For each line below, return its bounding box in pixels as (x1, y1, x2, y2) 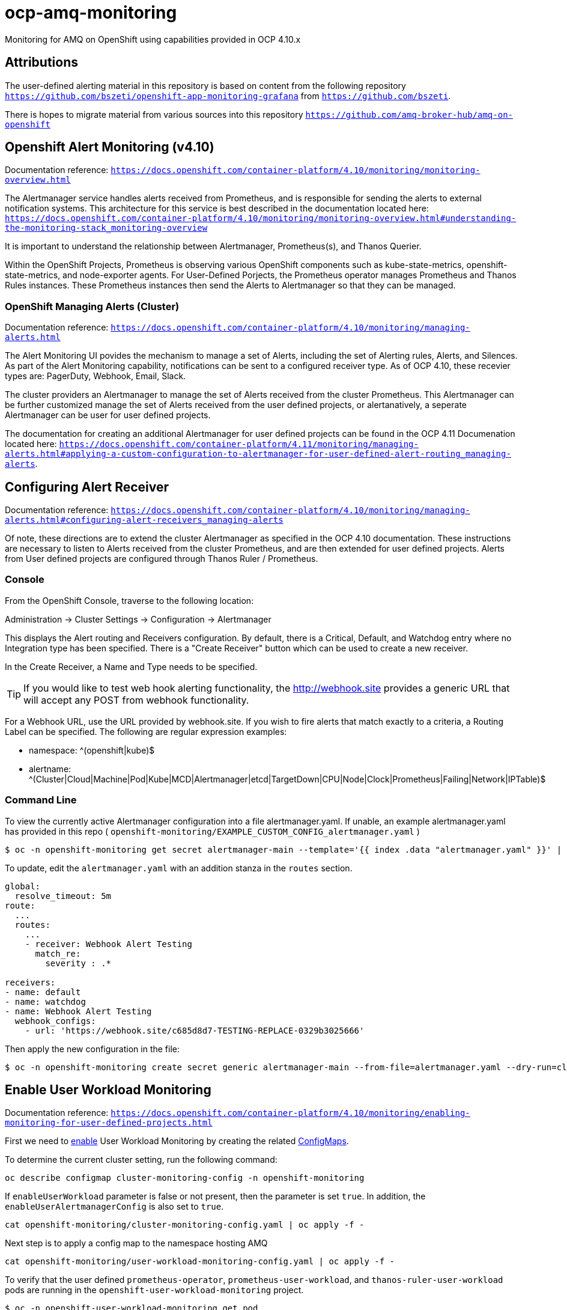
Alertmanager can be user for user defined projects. (5, 410, 211, 421)
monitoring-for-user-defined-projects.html (5, 1118, 213, 1128)
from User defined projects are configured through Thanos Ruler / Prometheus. (5, 553, 318, 564)
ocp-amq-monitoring (5, 2, 177, 23)
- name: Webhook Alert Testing (5, 1006, 152, 1016)
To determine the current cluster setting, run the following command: (5, 1154, 277, 1165)
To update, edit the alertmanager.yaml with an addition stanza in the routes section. (5, 862, 353, 873)
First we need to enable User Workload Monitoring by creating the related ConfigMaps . (5, 1136, 349, 1147)
